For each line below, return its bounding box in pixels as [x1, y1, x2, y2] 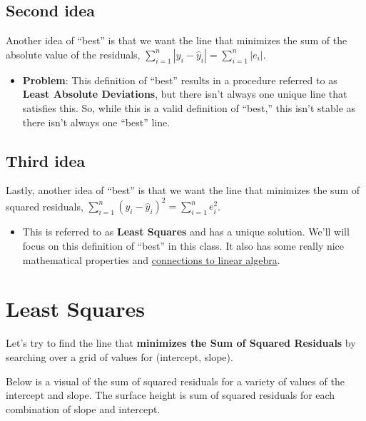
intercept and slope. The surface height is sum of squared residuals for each [6, 387, 335, 402]
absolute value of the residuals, [6, 46, 141, 61]
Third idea [6, 149, 86, 171]
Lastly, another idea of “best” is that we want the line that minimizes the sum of [6, 183, 360, 198]
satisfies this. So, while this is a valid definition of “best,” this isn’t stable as [22, 100, 356, 115]
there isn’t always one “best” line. [22, 114, 171, 129]
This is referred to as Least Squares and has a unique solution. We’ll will [22, 224, 350, 239]
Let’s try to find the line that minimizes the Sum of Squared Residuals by [6, 335, 356, 350]
